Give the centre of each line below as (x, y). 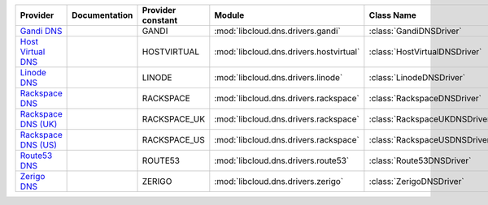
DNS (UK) (39, 124)
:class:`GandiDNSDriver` (416, 31)
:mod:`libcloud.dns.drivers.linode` (279, 77)
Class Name (392, 15)
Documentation (102, 15)
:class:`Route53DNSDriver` (420, 160)
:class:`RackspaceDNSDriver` (425, 98)
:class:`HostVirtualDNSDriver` (425, 51)
